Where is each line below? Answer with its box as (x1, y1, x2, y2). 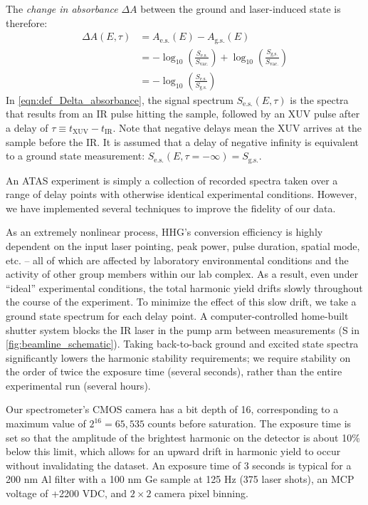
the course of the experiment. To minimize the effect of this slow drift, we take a (6, 294, 357, 309)
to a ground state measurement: (6, 148, 145, 163)
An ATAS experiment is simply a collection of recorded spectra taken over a (6, 172, 338, 187)
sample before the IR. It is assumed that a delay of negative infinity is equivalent (6, 134, 359, 149)
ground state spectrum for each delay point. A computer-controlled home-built (6, 308, 349, 323)
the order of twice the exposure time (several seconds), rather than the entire (6, 364, 342, 379)
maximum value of (6, 416, 86, 431)
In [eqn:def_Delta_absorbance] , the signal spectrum (6, 92, 233, 107)
